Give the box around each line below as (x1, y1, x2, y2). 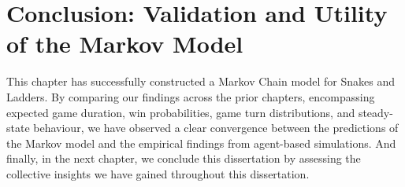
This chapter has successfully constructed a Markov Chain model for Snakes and (6, 73, 396, 90)
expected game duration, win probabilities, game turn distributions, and (6, 104, 355, 120)
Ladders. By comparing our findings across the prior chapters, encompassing (6, 88, 375, 104)
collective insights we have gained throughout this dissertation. (6, 165, 310, 181)
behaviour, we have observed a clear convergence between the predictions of (33, 119, 399, 136)
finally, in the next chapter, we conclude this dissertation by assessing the (6, 150, 361, 167)
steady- (358, 104, 393, 120)
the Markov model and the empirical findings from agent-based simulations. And (6, 134, 396, 151)
